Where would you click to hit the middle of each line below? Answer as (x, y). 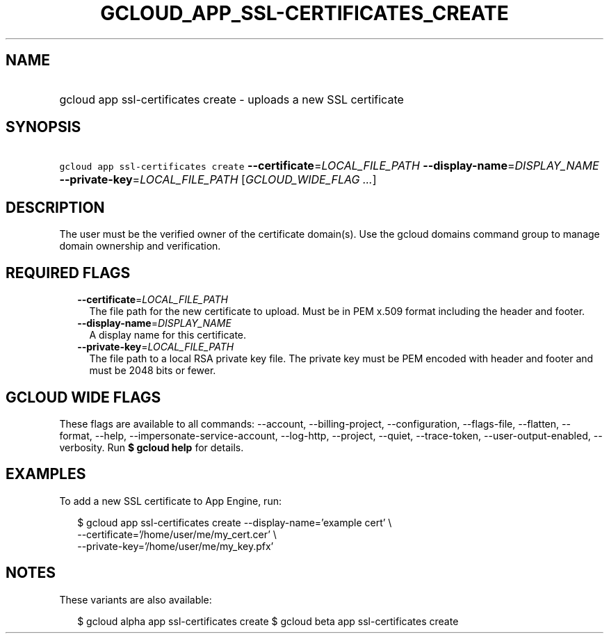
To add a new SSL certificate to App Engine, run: (170, 501)
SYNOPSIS (43, 127)
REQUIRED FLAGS (68, 273)
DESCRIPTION (55, 207)
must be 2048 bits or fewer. (153, 371)
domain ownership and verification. (140, 246)
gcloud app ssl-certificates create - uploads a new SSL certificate (232, 99)
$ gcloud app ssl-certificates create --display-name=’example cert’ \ (235, 522)
